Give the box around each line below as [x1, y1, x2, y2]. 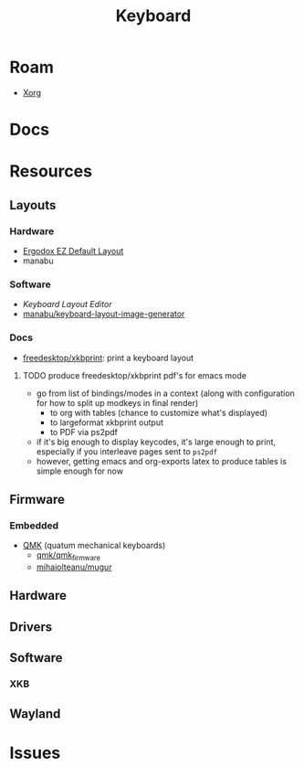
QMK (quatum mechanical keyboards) [22, 540, 166, 551]
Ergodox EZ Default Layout [22, 246, 124, 256]
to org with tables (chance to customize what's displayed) [49, 407, 267, 418]
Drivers [9, 619, 53, 635]
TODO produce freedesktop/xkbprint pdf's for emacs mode [22, 369, 246, 380]
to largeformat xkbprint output [49, 417, 164, 428]
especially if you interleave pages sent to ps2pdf [36, 445, 218, 457]
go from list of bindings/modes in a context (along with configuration [36, 388, 295, 399]
